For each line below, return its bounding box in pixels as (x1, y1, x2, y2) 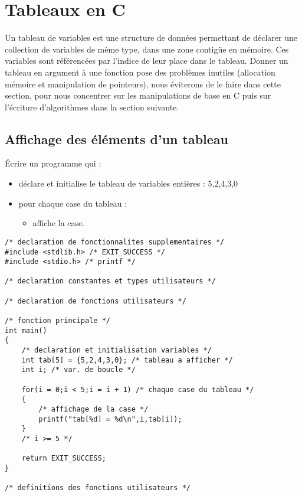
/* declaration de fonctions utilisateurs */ (5, 296, 186, 305)
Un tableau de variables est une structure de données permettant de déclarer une (5, 31, 297, 44)
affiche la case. (32, 217, 85, 229)
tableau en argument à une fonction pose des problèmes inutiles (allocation (5, 66, 275, 78)
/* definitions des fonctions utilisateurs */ (5, 484, 191, 492)
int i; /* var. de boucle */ (21, 366, 136, 374)
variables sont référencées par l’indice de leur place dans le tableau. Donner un (5, 54, 288, 67)
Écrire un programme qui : (5, 157, 101, 169)
